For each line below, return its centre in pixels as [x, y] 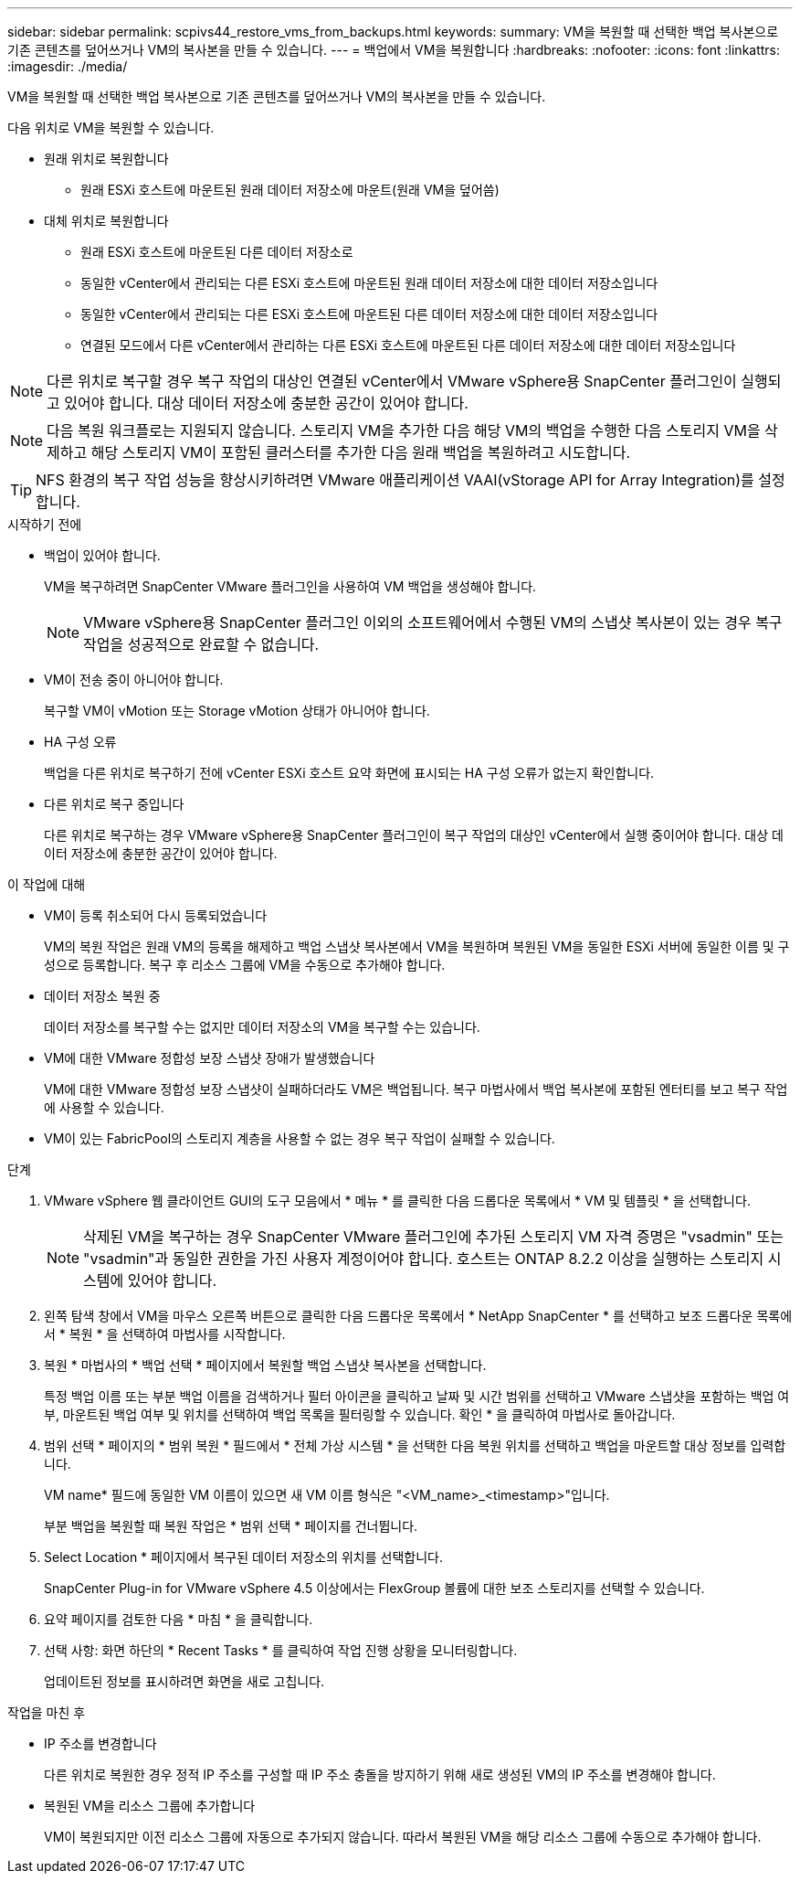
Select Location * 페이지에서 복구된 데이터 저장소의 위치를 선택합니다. [244, 1557]
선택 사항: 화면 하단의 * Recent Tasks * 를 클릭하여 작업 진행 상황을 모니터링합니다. [281, 1650]
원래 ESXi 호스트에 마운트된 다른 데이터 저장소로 [217, 252]
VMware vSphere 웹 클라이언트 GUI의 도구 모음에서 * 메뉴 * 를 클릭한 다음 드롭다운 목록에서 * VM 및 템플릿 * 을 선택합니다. [397, 1201]
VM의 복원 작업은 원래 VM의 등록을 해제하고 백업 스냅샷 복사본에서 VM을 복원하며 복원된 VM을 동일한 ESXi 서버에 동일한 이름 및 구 [417, 946]
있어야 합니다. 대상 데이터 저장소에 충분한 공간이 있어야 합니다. [266, 403]
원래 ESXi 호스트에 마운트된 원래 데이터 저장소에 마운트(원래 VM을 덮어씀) [290, 190]
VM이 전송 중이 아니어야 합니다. [134, 680]
